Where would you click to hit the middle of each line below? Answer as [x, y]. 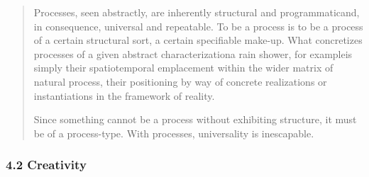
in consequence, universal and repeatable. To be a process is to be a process [198, 26]
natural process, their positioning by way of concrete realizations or [180, 81]
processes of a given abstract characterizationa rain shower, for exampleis [193, 53]
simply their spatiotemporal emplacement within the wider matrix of [183, 68]
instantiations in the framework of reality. [124, 95]
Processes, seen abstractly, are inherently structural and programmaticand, [197, 12]
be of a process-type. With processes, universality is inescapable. [174, 133]
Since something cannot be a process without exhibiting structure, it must [195, 119]
